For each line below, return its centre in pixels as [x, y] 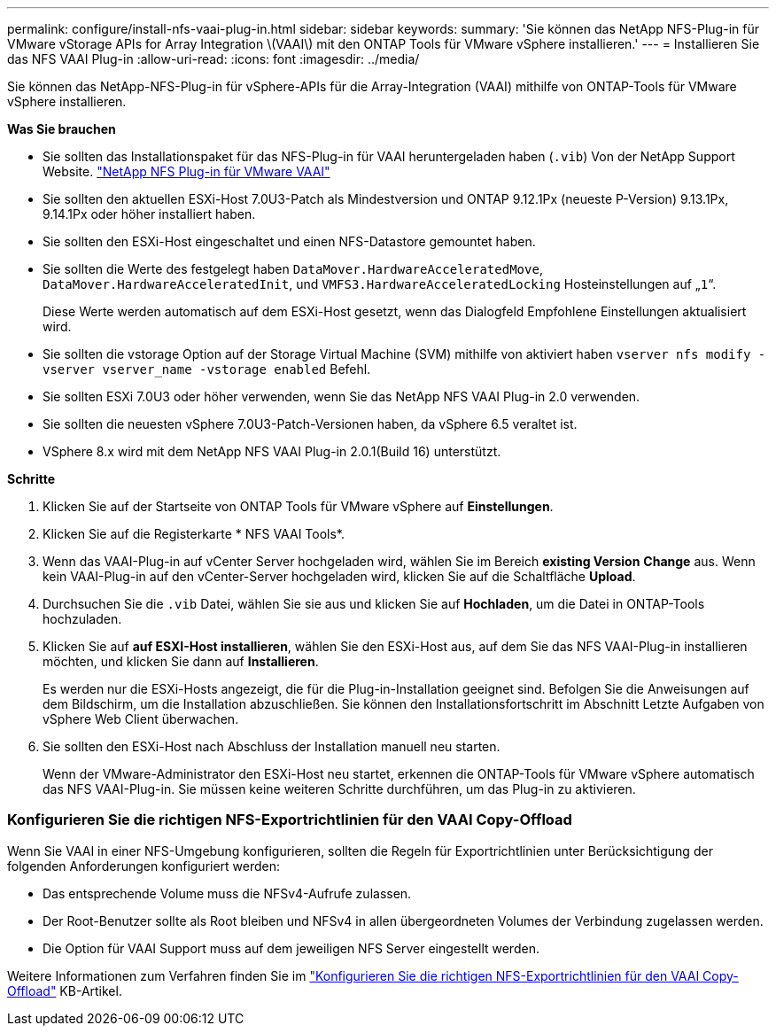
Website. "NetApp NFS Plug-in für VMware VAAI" [186, 171]
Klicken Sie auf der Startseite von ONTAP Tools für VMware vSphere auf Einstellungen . [298, 506]
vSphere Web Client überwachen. [141, 719]
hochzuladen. [82, 619]
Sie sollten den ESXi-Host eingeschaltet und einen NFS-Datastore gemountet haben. [289, 241]
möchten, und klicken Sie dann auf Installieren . [181, 661]
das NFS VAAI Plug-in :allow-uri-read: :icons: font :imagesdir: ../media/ [213, 59]
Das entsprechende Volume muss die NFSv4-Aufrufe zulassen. [227, 893]
